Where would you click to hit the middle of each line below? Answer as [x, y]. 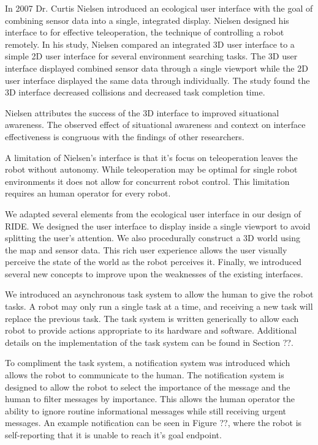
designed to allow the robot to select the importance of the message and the [148, 387]
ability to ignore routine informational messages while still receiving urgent [146, 410]
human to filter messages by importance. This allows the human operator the [150, 399]
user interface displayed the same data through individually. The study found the [157, 80]
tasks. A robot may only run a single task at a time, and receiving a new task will [159, 306]
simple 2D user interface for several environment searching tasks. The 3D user [151, 56]
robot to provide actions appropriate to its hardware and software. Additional [151, 330]
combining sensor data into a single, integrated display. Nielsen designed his [147, 20]
